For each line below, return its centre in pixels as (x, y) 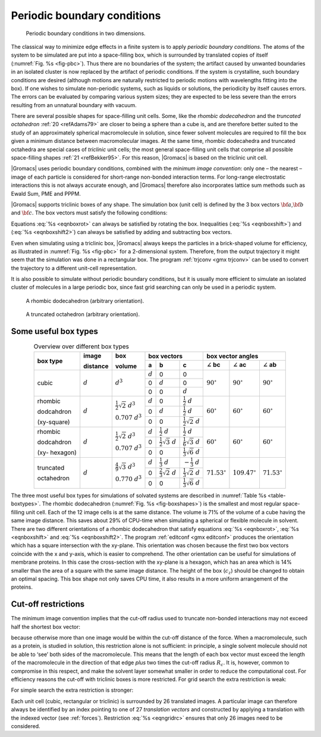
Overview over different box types (81, 346)
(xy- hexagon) (57, 452)
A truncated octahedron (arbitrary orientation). (83, 314)
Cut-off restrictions (48, 604)
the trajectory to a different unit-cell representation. (74, 268)
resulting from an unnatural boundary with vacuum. (74, 105)
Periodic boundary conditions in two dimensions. (86, 33)
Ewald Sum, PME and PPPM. (46, 193)
